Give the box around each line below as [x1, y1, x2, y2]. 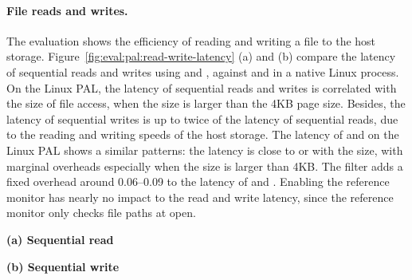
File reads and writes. [6, 2, 128, 18]
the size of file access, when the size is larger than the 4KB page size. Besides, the [6, 95, 406, 112]
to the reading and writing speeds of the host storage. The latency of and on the [6, 126, 399, 143]
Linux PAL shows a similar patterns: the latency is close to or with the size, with [6, 141, 403, 158]
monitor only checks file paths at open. [6, 204, 196, 221]
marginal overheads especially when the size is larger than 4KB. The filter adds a [6, 157, 403, 174]
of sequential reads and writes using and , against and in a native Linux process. [6, 63, 399, 80]
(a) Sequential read [6, 231, 114, 247]
